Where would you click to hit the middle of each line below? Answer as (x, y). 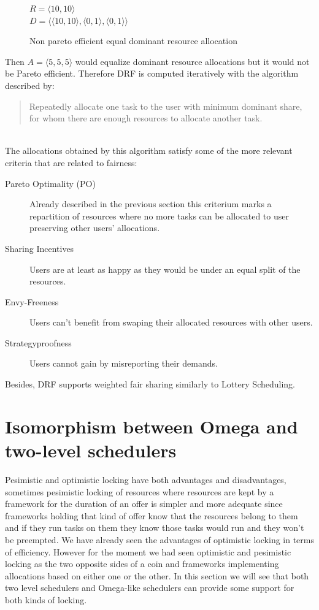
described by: (30, 85)
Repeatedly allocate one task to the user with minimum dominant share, (166, 106)
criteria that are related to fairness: (71, 162)
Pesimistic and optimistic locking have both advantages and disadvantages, (146, 479)
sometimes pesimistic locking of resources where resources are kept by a (140, 491)
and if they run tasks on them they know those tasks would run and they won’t (155, 528)
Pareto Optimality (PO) (50, 183)
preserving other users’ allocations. (95, 228)
